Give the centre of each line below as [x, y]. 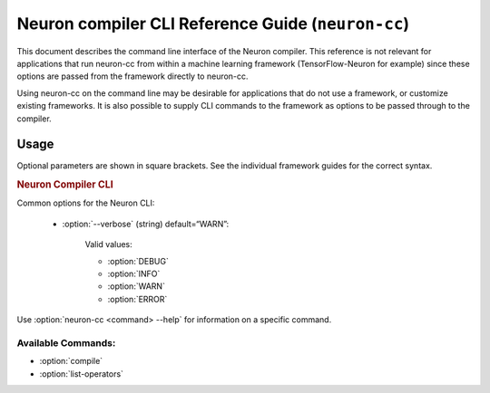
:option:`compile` [71, 361]
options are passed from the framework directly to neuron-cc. [132, 76]
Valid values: [109, 244]
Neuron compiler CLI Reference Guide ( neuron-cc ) [213, 24]
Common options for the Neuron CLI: [86, 203]
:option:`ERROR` [137, 299]
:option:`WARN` [136, 286]
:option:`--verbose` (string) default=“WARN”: [146, 224]
